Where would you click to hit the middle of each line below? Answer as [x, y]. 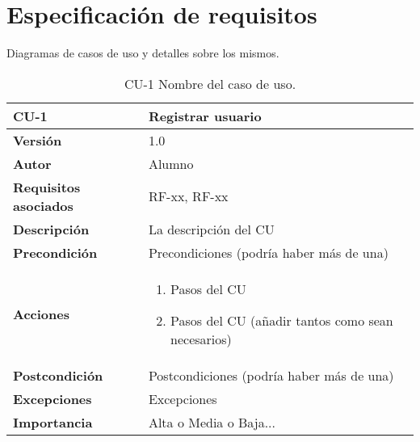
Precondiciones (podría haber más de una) [268, 252]
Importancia [53, 422]
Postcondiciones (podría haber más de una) [271, 375]
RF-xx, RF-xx [188, 196]
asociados [43, 205]
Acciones [41, 314]
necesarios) [201, 339]
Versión [38, 140]
